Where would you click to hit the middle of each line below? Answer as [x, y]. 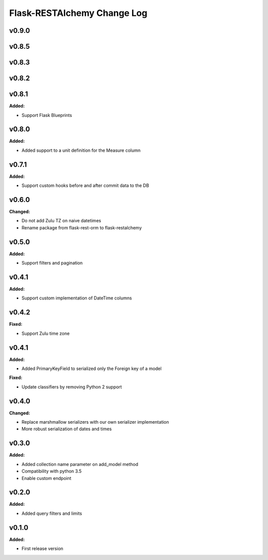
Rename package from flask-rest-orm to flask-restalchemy [82, 228]
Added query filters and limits [52, 513]
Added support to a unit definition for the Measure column [81, 150]
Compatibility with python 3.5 [52, 471]
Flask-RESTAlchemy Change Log [78, 13]
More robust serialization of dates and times [67, 429]
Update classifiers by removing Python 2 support [72, 387]
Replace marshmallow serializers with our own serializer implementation [95, 422]
